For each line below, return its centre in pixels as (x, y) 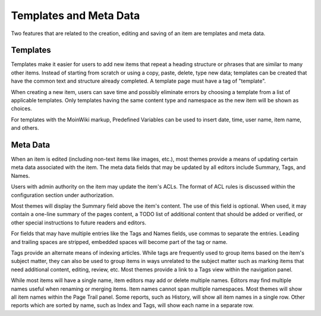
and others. (25, 128)
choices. (21, 109)
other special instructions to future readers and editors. (79, 223)
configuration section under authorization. (62, 195)
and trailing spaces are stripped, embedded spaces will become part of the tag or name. (119, 242)
